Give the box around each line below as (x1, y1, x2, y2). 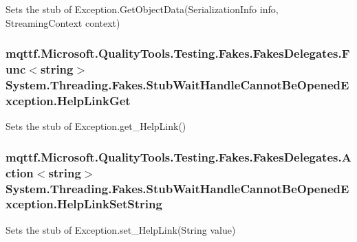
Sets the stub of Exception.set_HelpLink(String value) (6, 222, 236, 236)
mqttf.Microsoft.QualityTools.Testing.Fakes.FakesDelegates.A (6, 148, 351, 165)
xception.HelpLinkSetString (6, 195, 162, 212)
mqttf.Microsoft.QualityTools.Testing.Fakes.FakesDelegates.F (6, 45, 350, 62)
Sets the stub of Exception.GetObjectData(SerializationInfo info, (6, 2, 279, 16)
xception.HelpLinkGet (6, 91, 131, 109)
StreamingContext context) (6, 15, 120, 30)
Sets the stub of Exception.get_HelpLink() (6, 119, 186, 133)
